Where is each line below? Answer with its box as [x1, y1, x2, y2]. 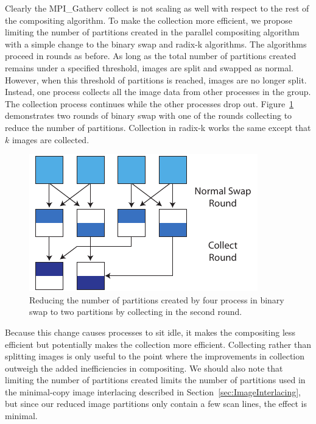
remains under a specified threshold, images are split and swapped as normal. [5, 61, 294, 74]
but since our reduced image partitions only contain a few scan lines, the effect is [5, 397, 307, 410]
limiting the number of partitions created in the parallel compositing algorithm [5, 26, 300, 38]
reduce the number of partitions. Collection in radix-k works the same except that [5, 121, 311, 133]
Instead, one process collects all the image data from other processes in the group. [5, 85, 311, 98]
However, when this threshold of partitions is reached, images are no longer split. [5, 73, 307, 86]
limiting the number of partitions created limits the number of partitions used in [5, 373, 306, 386]
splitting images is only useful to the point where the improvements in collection [5, 350, 305, 362]
